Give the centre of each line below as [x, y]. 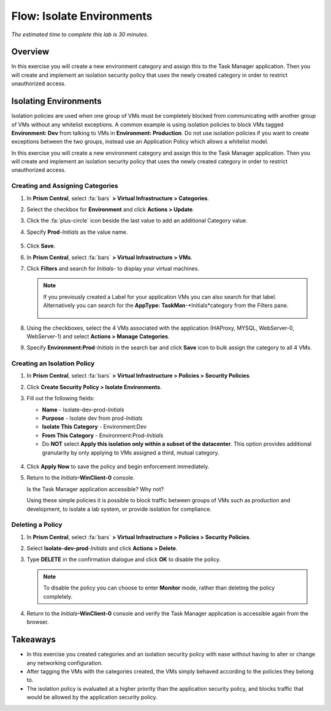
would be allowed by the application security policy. [92, 697]
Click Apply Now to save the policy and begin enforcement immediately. [118, 466]
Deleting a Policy [37, 525]
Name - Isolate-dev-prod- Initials [83, 410]
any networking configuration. [65, 662]
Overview [30, 52]
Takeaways [34, 639]
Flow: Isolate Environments [82, 16]
